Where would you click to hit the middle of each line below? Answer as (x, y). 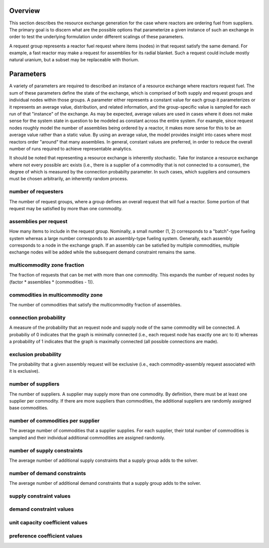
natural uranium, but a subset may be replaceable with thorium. (74, 60)
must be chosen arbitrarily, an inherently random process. (69, 179)
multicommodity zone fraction (47, 265)
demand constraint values (42, 509)
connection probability (37, 317)
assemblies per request (38, 221)
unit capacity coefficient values (48, 523)
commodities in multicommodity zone (56, 295)
